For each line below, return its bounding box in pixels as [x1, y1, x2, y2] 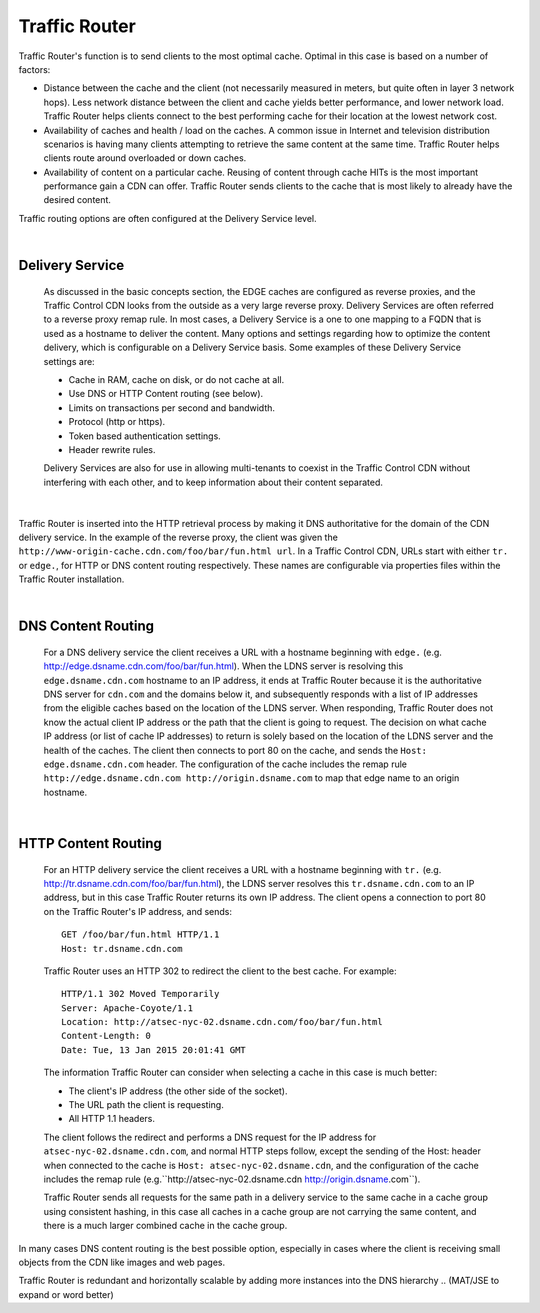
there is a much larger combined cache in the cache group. [43, 1220, 288, 1232]
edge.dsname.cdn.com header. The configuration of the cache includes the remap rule [43, 758, 407, 770]
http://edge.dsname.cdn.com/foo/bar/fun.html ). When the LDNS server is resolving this [43, 660, 404, 672]
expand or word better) [18, 1288, 114, 1300]
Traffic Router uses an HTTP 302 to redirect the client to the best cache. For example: [43, 965, 397, 977]
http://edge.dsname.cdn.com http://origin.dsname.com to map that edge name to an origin [43, 772, 460, 784]
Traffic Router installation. [18, 573, 125, 585]
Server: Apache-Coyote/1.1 [61, 1002, 194, 1014]
